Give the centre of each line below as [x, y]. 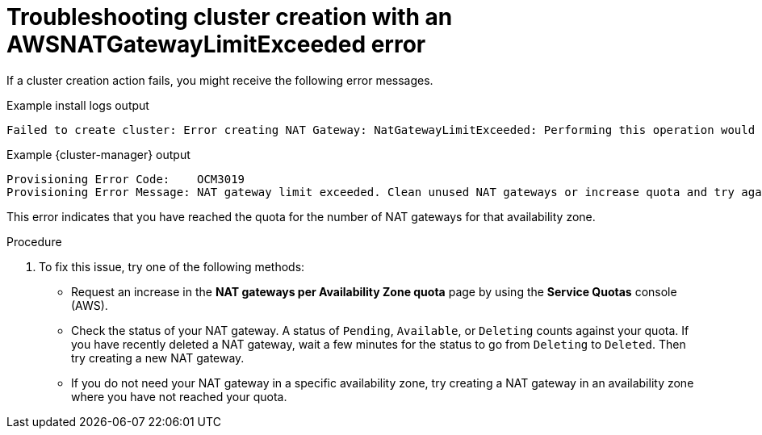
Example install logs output [78, 105]
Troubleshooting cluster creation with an [230, 17]
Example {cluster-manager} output [98, 154]
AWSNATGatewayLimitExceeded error [216, 44]
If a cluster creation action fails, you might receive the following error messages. [220, 80]
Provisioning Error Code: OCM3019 [126, 179]
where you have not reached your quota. [179, 396]
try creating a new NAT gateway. [158, 358]
